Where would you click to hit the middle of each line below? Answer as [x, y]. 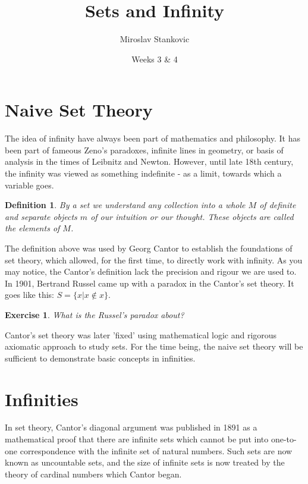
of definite [278, 205]
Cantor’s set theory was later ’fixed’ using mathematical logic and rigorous [141, 334]
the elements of [32, 228]
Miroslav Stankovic [155, 39]
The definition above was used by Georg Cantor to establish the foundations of [149, 248]
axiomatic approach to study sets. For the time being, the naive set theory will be [154, 346]
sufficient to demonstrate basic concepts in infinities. [100, 358]
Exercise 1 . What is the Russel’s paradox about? [95, 314]
